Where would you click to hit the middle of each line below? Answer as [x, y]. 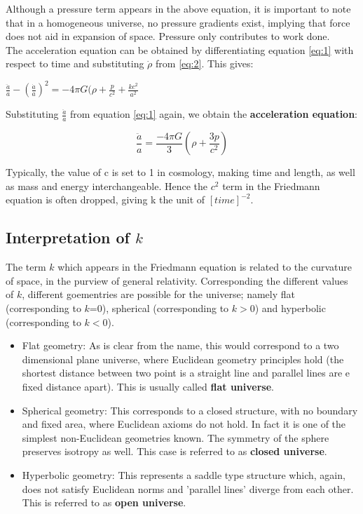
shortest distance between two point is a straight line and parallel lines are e [186, 373]
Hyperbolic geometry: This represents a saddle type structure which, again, [184, 475]
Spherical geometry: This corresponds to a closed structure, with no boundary [190, 410]
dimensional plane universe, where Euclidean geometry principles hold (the [183, 359]
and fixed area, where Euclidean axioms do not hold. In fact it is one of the [184, 424]
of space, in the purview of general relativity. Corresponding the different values [177, 280]
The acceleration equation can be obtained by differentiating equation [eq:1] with [180, 49]
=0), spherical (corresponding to [159, 308]
